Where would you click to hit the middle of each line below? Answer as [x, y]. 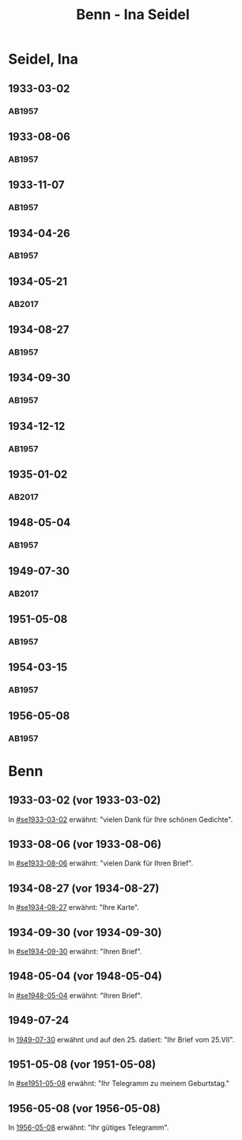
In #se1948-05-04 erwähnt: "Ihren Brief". [75, 995]
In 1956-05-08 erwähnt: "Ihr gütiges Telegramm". [89, 1127]
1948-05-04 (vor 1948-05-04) [85, 976]
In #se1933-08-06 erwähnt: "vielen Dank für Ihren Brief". [101, 863]
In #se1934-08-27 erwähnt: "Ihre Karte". [74, 908]
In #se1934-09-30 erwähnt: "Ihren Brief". [75, 951]
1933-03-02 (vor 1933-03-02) [85, 800]
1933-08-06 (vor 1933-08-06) [85, 844]
